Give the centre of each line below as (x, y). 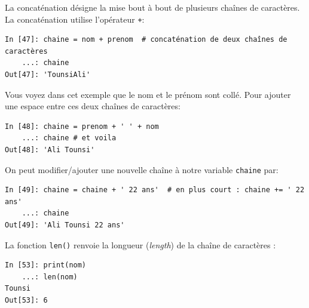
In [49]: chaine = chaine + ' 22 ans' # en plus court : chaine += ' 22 (155, 190)
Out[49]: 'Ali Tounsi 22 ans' (65, 225)
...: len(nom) (50, 277)
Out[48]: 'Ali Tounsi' (50, 150)
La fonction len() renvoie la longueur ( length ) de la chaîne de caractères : (140, 244)
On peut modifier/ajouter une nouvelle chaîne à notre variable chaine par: (142, 169)
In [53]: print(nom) (46, 265)
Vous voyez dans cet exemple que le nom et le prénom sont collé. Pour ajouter (148, 94)
